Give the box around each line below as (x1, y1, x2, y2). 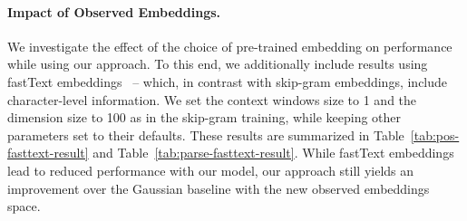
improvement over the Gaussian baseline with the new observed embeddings (7, 178, 430, 197)
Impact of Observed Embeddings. (7, 2, 221, 21)
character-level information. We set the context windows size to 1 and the (7, 90, 417, 109)
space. (7, 197, 41, 216)
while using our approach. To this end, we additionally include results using (7, 54, 428, 73)
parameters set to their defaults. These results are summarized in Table (7, 125, 404, 144)
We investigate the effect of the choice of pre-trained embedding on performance (7, 36, 452, 55)
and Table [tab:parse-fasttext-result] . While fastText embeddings (92, 143, 454, 162)
